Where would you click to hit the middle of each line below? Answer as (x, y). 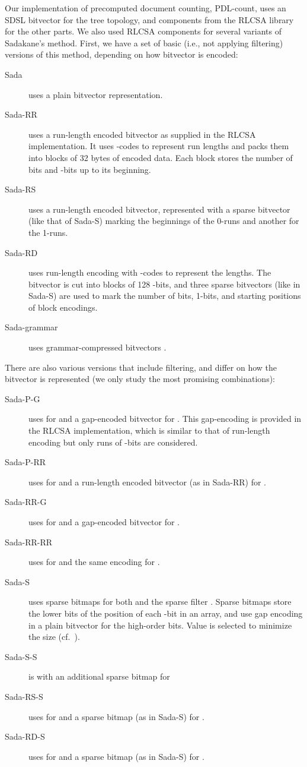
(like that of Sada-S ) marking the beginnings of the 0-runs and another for (164, 221)
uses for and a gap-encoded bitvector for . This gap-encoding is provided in (165, 419)
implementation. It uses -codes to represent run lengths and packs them (159, 146)
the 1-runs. (48, 232)
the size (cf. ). (54, 637)
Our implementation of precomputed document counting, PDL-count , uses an (145, 8)
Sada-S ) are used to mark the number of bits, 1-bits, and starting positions (165, 296)
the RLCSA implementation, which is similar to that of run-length (149, 430)
